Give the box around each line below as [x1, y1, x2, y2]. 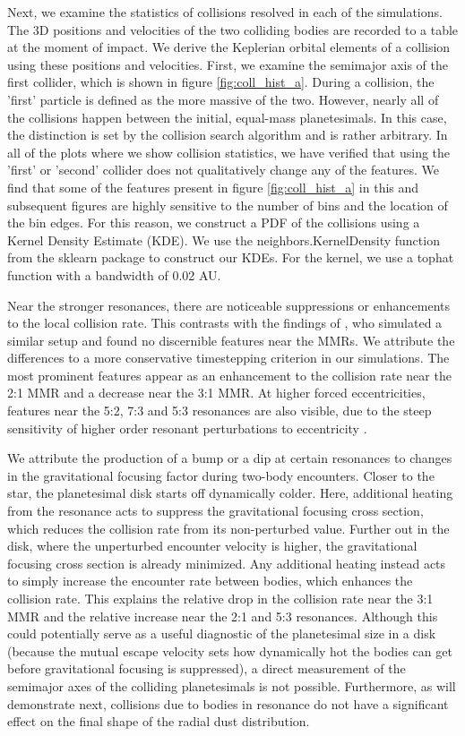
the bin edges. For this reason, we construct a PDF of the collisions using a [7, 213, 420, 232]
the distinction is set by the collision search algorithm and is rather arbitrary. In [7, 125, 448, 144]
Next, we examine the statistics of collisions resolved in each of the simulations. [7, 3, 443, 21]
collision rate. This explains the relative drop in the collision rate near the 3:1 [7, 589, 434, 607]
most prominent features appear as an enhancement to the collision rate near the [7, 365, 452, 384]
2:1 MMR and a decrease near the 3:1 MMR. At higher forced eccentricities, [7, 383, 426, 402]
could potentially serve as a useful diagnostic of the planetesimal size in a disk [7, 624, 436, 643]
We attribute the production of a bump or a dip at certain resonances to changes [7, 449, 452, 467]
